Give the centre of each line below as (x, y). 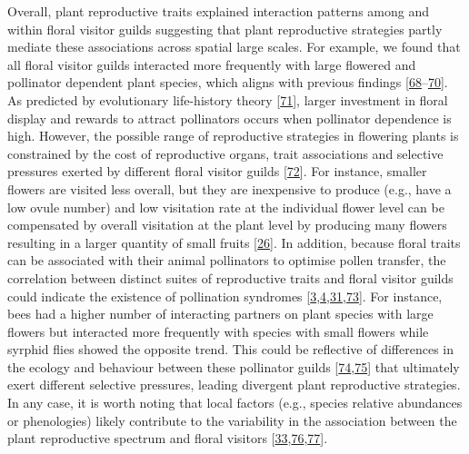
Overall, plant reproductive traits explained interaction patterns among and (219, 11)
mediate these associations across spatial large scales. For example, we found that (234, 47)
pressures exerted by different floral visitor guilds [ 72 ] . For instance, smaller (217, 171)
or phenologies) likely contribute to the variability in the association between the (232, 420)
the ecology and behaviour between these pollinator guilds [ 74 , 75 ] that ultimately (234, 366)
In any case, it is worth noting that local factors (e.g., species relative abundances (235, 403)
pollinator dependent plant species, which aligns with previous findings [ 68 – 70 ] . (228, 82)
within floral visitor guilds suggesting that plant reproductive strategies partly (225, 29)
